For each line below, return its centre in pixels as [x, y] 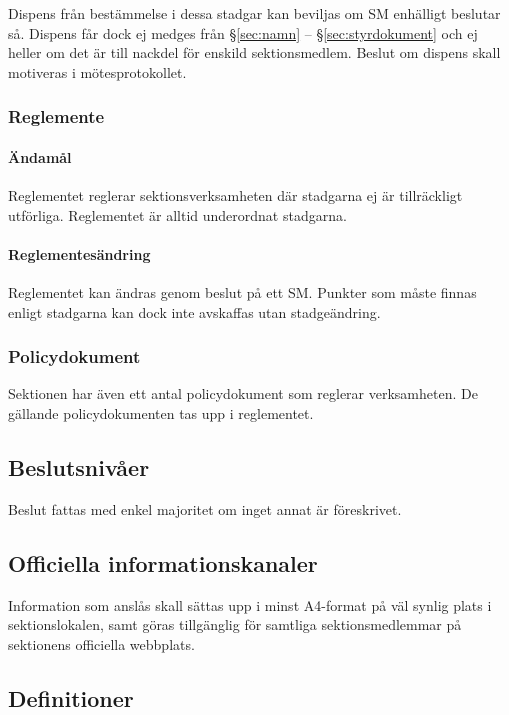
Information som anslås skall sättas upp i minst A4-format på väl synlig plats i [250, 604]
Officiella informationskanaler [163, 562]
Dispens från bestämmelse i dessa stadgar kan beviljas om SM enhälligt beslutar [254, 13]
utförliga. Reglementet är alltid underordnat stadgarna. [177, 214]
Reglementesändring [79, 253]
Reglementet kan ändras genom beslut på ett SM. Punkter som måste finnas [242, 292]
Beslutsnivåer [79, 466]
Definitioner [71, 697]
